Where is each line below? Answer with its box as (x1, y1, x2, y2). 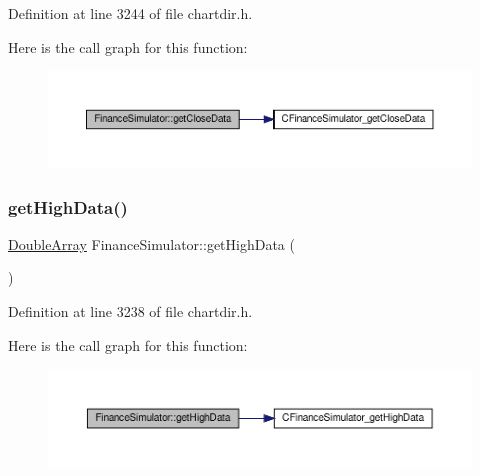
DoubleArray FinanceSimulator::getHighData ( (8, 233, 295, 254)
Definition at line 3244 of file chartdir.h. (8, 3, 253, 23)
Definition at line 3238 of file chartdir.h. (8, 301, 253, 322)
